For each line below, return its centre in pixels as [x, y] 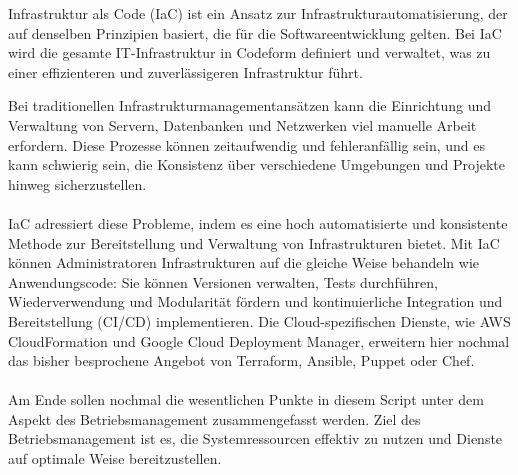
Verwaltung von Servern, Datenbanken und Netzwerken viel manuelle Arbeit [242, 124]
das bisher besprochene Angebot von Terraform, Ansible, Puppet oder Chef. [241, 360]
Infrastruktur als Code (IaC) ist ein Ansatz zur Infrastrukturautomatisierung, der [258, 13]
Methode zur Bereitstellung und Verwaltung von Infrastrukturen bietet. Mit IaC [254, 242]
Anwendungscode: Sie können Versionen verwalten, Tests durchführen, [223, 281]
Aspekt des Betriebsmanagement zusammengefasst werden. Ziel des [214, 418]
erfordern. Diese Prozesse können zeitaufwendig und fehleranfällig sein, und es [246, 144]
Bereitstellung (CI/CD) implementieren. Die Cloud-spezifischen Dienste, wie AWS [259, 320]
